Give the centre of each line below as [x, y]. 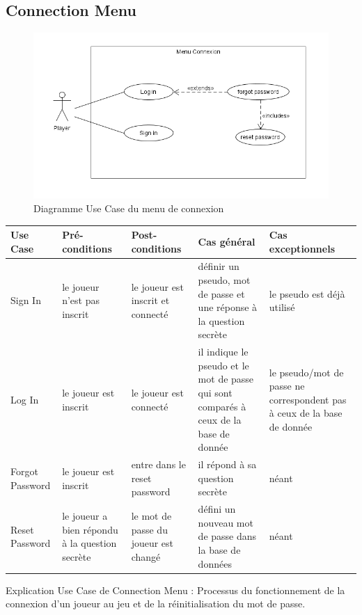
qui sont [215, 393]
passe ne [287, 386]
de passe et [221, 293]
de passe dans [227, 536]
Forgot [24, 471]
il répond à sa [227, 464]
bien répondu [90, 529]
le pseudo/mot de [306, 372]
